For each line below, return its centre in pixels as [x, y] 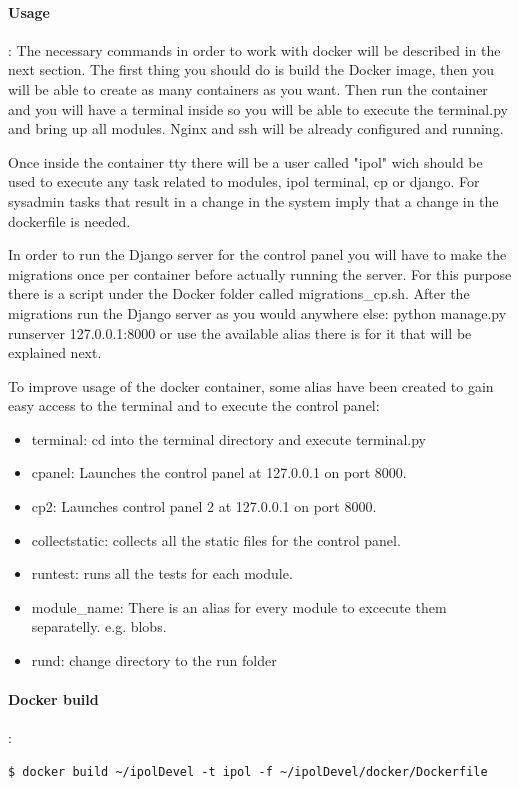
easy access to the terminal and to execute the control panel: [194, 405]
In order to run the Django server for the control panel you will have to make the [257, 254]
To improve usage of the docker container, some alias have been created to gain [251, 385]
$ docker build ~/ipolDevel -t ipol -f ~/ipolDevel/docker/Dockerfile [248, 772]
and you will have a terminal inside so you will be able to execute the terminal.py [258, 108]
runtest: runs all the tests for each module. [162, 573]
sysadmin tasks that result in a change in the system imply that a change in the [253, 200]
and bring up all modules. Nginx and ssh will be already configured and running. [256, 128]
